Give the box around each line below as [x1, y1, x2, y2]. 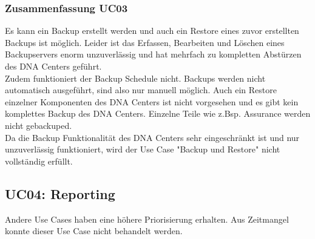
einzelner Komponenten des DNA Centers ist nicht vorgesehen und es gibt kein [5, 95, 299, 108]
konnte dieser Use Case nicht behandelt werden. [5, 224, 183, 237]
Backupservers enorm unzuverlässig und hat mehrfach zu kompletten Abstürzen [5, 48, 302, 61]
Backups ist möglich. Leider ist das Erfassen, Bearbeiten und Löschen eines [5, 36, 285, 48]
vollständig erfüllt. [5, 154, 73, 167]
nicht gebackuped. [5, 119, 72, 131]
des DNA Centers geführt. [5, 60, 102, 72]
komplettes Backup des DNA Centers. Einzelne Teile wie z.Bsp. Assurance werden [5, 107, 311, 120]
